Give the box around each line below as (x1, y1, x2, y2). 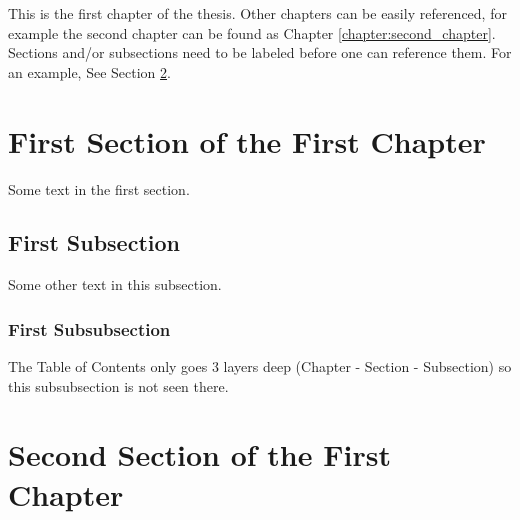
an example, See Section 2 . (8, 61, 171, 82)
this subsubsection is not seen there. (8, 375, 229, 396)
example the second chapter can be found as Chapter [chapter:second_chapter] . (8, 22, 496, 43)
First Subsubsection (8, 316, 171, 341)
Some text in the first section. (8, 178, 190, 199)
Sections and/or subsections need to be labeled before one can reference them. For (8, 42, 512, 63)
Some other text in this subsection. (8, 274, 222, 295)
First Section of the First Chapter (8, 120, 486, 161)
